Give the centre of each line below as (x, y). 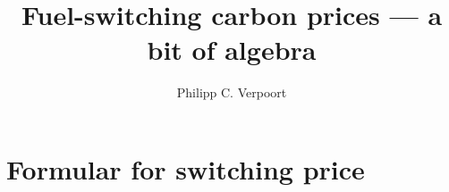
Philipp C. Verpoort (232, 92)
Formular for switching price (186, 168)
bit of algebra (232, 50)
